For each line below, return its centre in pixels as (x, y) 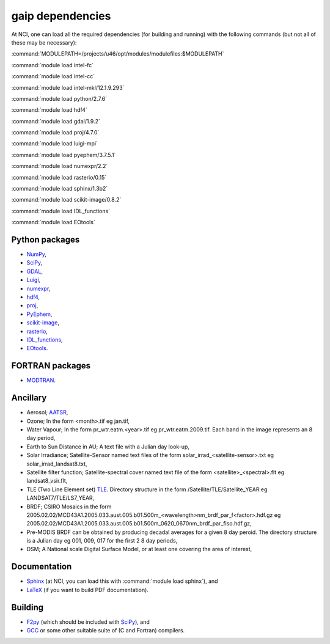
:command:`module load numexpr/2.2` (60, 166)
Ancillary (29, 398)
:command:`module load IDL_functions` (61, 211)
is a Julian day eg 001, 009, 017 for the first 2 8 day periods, (102, 541)
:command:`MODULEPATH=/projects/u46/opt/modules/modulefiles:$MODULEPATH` (118, 54)
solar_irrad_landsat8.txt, (57, 464)
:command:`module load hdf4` (50, 110)
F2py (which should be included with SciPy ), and (88, 622)
